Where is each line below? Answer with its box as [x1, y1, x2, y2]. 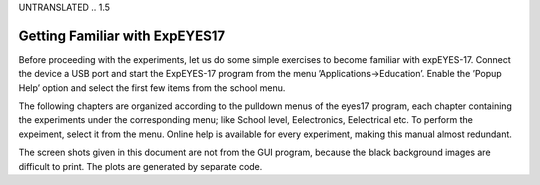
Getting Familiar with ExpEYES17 [18, 27, 225, 44]
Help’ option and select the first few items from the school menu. [18, 81, 286, 94]
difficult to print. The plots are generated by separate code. [18, 160, 263, 172]
